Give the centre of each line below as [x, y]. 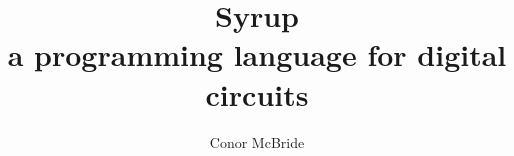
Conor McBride [257, 141]
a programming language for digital [257, 54]
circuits [257, 93]
